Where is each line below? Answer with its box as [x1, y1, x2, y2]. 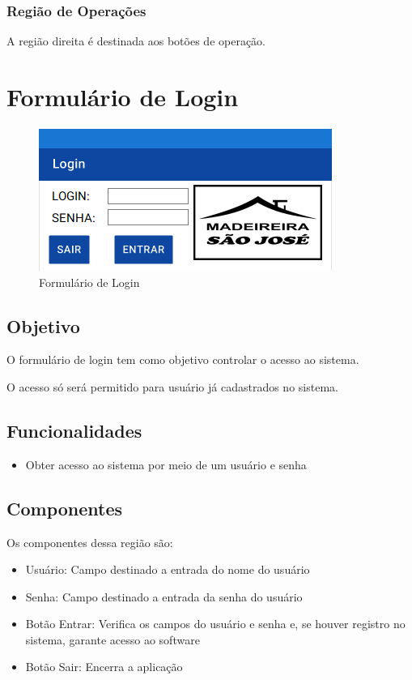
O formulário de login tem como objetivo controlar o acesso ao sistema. [6, 351, 359, 368]
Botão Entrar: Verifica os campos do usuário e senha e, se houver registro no [25, 615, 406, 632]
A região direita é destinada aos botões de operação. [6, 32, 265, 49]
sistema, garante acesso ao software [25, 631, 200, 648]
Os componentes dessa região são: [6, 533, 173, 550]
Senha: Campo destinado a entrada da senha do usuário [25, 588, 303, 605]
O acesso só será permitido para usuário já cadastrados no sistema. [6, 378, 338, 395]
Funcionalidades [6, 417, 142, 443]
